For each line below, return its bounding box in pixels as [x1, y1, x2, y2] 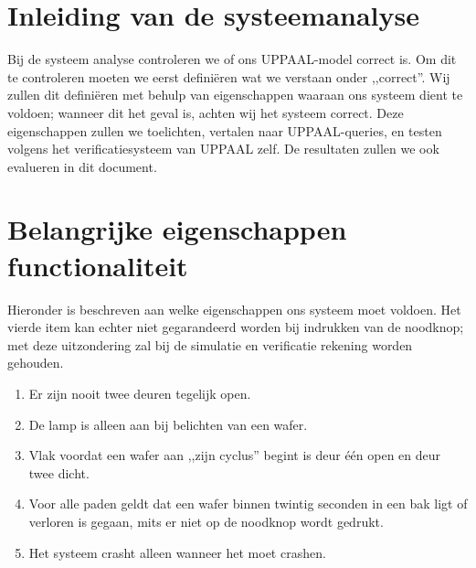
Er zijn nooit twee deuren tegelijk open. [28, 383, 251, 402]
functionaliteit [7, 246, 188, 284]
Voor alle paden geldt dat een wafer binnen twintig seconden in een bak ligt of [28, 494, 468, 513]
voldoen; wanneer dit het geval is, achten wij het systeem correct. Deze [7, 102, 404, 122]
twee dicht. [28, 463, 90, 482]
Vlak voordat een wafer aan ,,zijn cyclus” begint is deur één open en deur [28, 445, 441, 465]
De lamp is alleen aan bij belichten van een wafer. [28, 414, 308, 434]
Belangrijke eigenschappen [7, 210, 347, 248]
